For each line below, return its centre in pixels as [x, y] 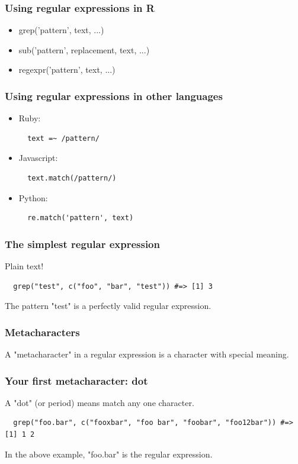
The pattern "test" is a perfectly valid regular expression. [108, 306]
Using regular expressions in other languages [114, 96]
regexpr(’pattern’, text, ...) [67, 70]
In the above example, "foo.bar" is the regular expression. [109, 454]
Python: [33, 197]
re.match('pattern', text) [81, 218]
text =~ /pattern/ [63, 138]
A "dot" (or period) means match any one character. [100, 402]
